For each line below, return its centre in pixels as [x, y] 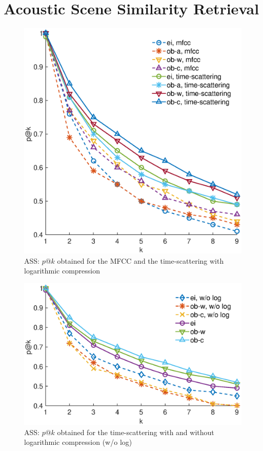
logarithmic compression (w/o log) [78, 442]
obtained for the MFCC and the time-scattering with [140, 260]
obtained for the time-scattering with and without [136, 432]
